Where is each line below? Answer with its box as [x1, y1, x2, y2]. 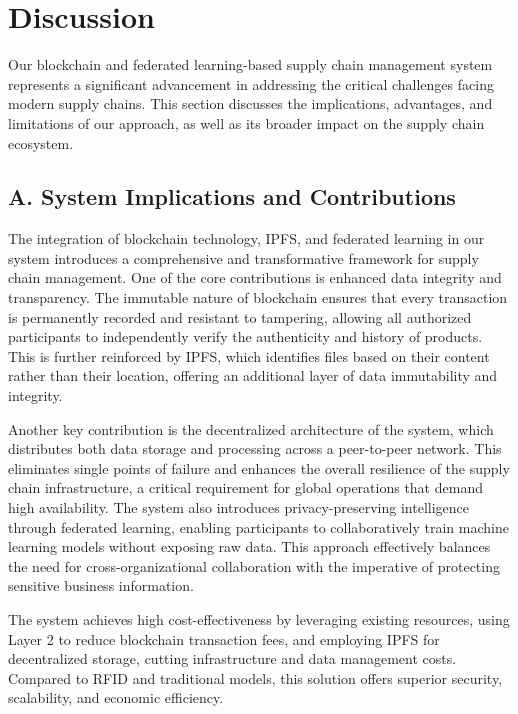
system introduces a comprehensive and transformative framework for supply [8, 247, 479, 268]
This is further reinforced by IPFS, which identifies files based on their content [8, 345, 490, 366]
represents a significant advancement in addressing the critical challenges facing [8, 73, 494, 94]
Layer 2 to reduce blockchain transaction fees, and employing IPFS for [8, 628, 440, 649]
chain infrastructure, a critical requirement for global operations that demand [8, 477, 483, 498]
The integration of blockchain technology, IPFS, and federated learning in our [8, 228, 485, 249]
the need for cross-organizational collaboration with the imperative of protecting [8, 555, 500, 576]
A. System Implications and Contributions [8, 181, 456, 212]
